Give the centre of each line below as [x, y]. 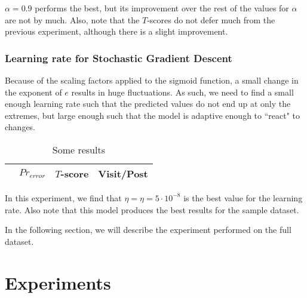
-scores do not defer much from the [211, 19]
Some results [79, 149]
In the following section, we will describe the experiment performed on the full [148, 230]
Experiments [58, 282]
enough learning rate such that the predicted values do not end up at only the [148, 104]
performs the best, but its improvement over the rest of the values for [162, 8]
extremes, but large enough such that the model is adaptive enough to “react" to [153, 115]
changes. [20, 127]
